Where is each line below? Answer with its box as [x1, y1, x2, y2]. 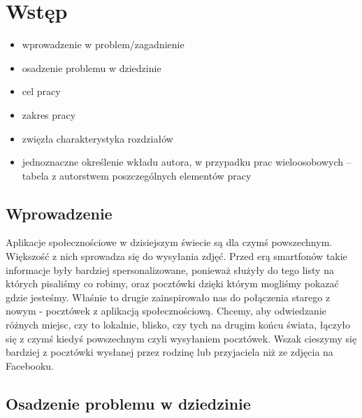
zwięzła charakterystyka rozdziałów [22, 131, 173, 145]
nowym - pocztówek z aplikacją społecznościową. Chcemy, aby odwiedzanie [6, 303, 327, 318]
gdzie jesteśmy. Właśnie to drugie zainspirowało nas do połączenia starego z [6, 289, 331, 304]
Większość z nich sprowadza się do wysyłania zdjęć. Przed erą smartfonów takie [6, 249, 347, 264]
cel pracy [22, 84, 61, 99]
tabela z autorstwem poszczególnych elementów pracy [22, 168, 252, 182]
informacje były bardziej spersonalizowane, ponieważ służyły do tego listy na [6, 262, 334, 277]
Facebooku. [6, 358, 55, 373]
